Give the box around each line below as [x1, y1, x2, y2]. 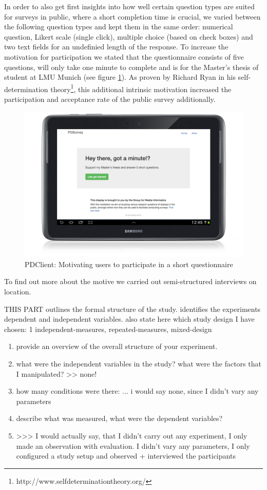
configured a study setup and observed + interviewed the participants [16, 450, 236, 461]
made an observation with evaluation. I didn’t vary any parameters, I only [16, 440, 250, 451]
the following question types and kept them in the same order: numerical [4, 21, 233, 32]
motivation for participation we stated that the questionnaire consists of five [4, 51, 244, 62]
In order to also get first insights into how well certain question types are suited [4, 1, 255, 11]
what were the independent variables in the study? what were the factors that [16, 358, 261, 369]
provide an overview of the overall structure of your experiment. [16, 341, 218, 352]
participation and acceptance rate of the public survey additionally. [4, 94, 216, 104]
